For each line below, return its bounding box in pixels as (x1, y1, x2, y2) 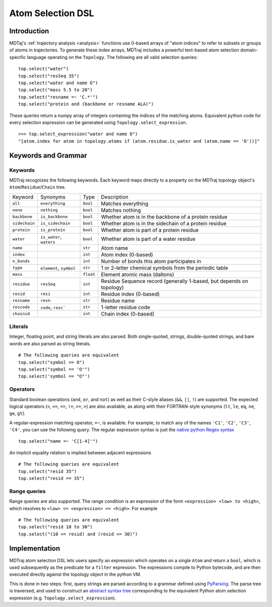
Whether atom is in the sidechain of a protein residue (101, 220, 227, 227)
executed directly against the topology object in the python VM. (9, 571, 142, 577)
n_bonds (12, 259, 30, 264)
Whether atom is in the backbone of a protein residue (101, 213, 228, 220)
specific (9, 54, 26, 60)
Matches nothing (101, 207, 141, 214)
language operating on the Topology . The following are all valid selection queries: (27, 54, 198, 60)
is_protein (40, 227, 65, 233)
